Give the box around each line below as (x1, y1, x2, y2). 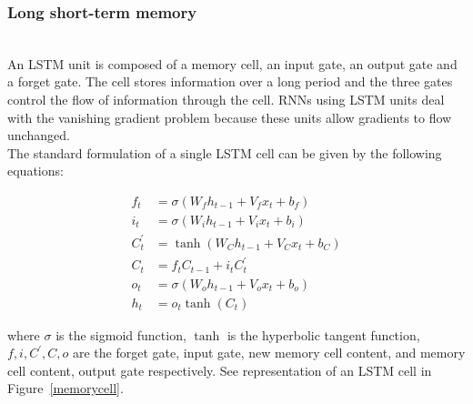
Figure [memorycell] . (7, 379, 124, 398)
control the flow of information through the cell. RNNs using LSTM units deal (7, 90, 445, 108)
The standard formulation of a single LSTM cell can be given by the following (7, 143, 442, 162)
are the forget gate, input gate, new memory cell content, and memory (72, 343, 466, 362)
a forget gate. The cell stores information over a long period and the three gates (7, 72, 453, 91)
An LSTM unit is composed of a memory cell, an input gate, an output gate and (7, 54, 458, 73)
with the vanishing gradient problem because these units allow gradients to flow (7, 107, 452, 126)
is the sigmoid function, (55, 325, 186, 344)
